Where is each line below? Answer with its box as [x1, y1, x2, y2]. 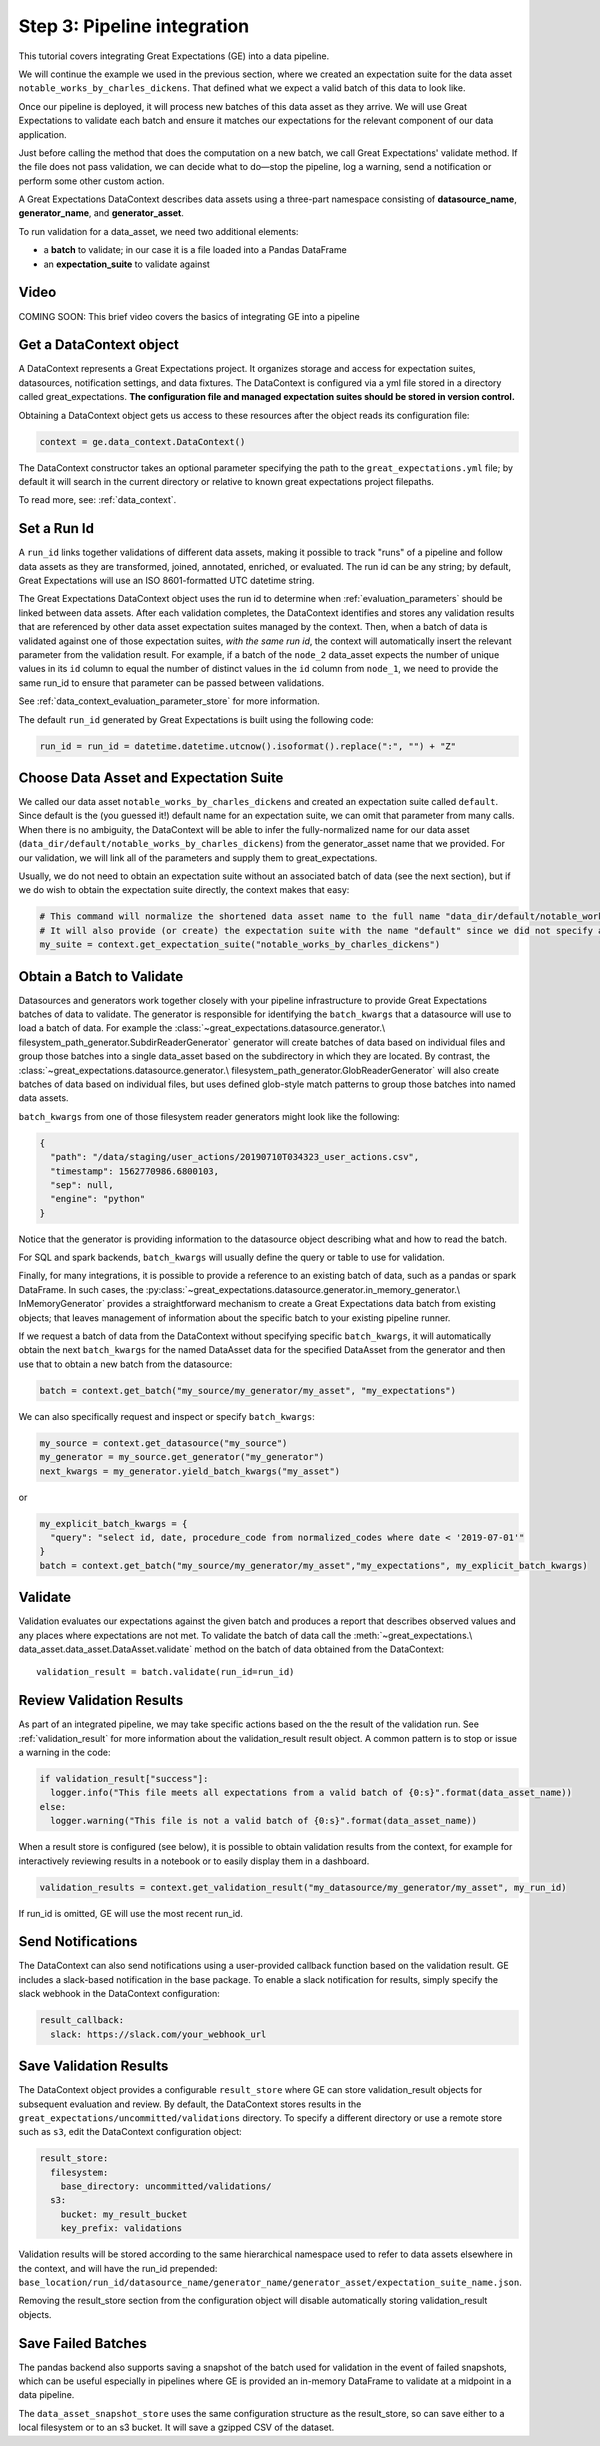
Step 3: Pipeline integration [18, 15, 250, 37]
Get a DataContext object [18, 336, 180, 354]
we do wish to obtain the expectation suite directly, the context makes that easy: [18, 884, 350, 896]
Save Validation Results [18, 2058, 169, 2075]
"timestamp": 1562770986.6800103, [50, 1165, 220, 1177]
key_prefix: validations [60, 2223, 183, 2234]
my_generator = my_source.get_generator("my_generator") [39, 1451, 325, 1463]
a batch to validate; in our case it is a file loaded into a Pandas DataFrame [43, 244, 347, 256]
